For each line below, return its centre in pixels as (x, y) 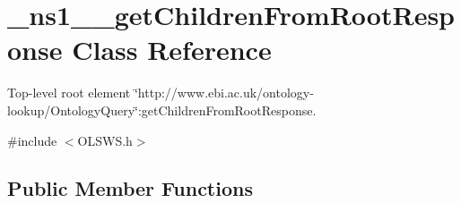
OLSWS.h (105, 140)
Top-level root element (69, 93)
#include (32, 140)
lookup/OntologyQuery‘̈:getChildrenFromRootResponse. (162, 110)
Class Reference (172, 50)
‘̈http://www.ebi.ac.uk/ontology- (224, 93)
